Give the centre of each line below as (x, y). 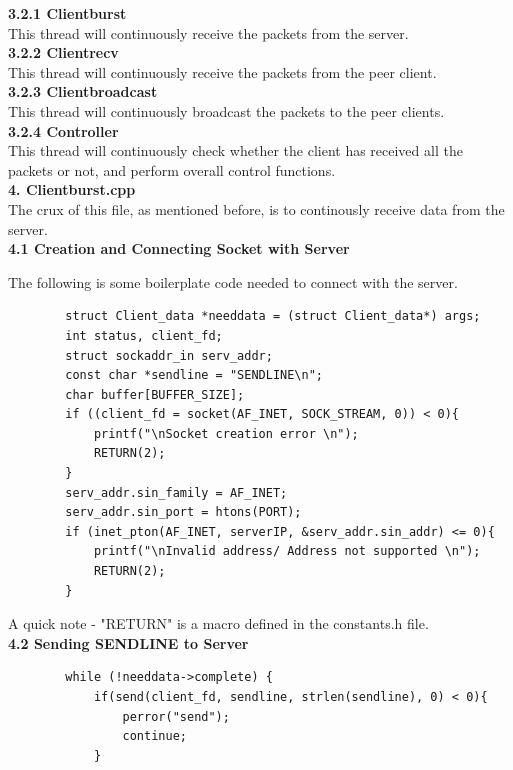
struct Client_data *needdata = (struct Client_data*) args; (273, 316)
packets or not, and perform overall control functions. (172, 169)
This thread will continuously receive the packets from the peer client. (222, 71)
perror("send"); (176, 716)
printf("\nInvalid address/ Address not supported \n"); (287, 551)
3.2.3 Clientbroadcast (83, 91)
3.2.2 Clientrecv (63, 52)
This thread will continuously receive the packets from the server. (208, 32)
